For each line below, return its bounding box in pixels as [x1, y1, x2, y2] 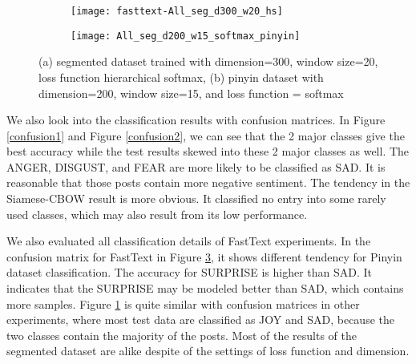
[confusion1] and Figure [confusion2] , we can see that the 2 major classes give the [6, 127, 405, 144]
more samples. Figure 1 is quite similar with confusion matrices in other [6, 295, 360, 312]
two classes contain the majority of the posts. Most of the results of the [6, 326, 357, 343]
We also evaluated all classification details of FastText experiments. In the [6, 233, 371, 249]
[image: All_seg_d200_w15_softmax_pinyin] [71, 30, 301, 42]
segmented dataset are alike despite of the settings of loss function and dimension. [6, 342, 410, 359]
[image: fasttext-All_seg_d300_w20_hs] [71, 6, 283, 17]
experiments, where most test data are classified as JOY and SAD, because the [6, 311, 394, 328]
